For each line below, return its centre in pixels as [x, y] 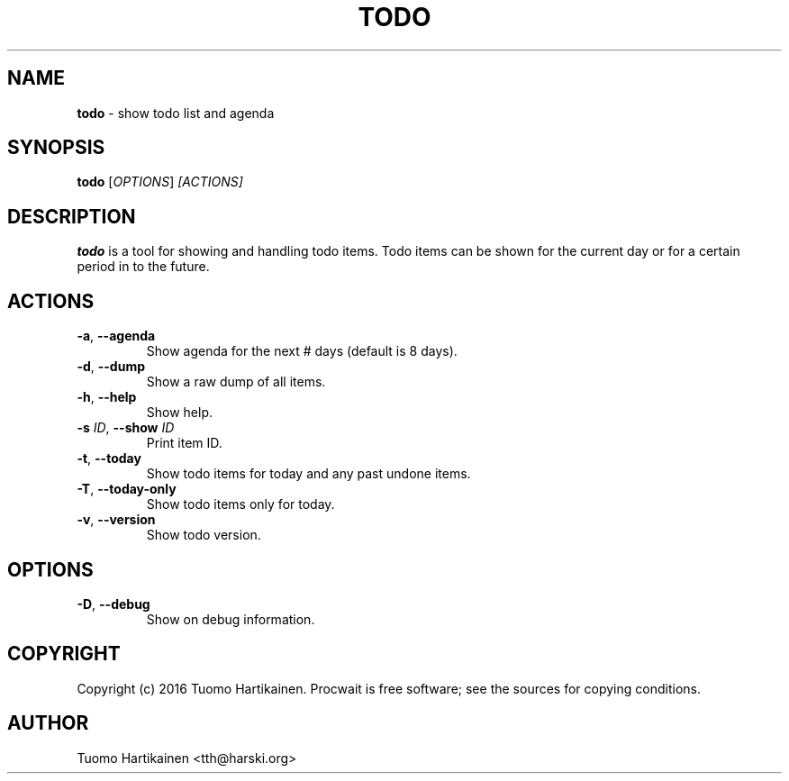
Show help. [180, 413]
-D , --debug [113, 604]
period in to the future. [143, 267]
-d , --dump [111, 367]
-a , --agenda [116, 336]
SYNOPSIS [56, 148]
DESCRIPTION [72, 216]
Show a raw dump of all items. [236, 382]
